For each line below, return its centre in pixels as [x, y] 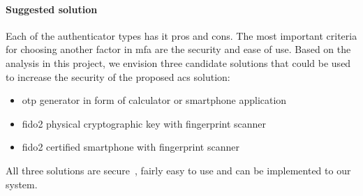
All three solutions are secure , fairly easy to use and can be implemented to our [178, 170]
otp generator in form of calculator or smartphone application [154, 100]
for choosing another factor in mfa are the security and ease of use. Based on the [178, 49]
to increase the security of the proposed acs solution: [118, 76]
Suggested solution [52, 9]
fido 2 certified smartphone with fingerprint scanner [131, 147]
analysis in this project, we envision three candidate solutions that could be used [178, 62]
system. [22, 184]
